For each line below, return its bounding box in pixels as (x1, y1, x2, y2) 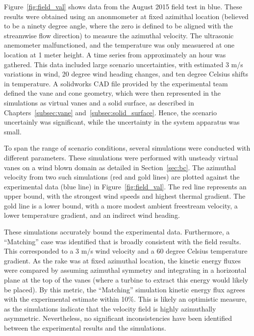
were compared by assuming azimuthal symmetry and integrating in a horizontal (4, 265, 247, 275)
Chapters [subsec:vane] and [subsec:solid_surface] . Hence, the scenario (4, 107, 217, 117)
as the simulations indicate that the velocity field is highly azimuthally (4, 303, 216, 313)
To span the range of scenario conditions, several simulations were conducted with (4, 143, 251, 153)
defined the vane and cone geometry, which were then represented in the (4, 88, 221, 98)
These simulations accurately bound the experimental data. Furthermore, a (4, 227, 230, 237)
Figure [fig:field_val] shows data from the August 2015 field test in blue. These (4, 1, 242, 11)
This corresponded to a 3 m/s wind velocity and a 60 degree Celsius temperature (4, 246, 248, 256)
